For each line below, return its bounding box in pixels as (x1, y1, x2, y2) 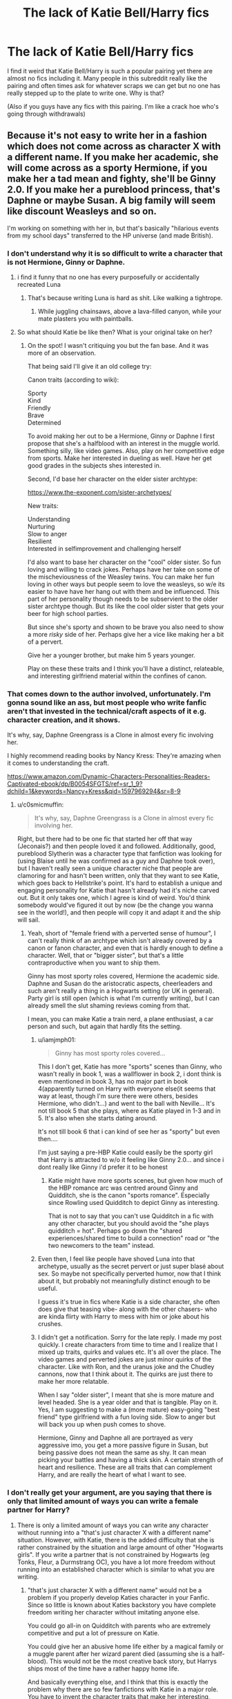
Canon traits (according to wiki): (27, 376, 119, 384)
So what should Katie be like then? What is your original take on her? (17, 328, 213, 337)
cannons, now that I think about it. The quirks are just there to (37, 1370, 213, 1378)
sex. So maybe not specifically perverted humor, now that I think (37, 1269, 222, 1278)
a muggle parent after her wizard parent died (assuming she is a (27, 1649, 211, 1657)
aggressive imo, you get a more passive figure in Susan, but (37, 1441, 209, 1450)
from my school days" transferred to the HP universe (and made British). (7, 231, 213, 240)
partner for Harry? (7, 1505, 70, 1515)
